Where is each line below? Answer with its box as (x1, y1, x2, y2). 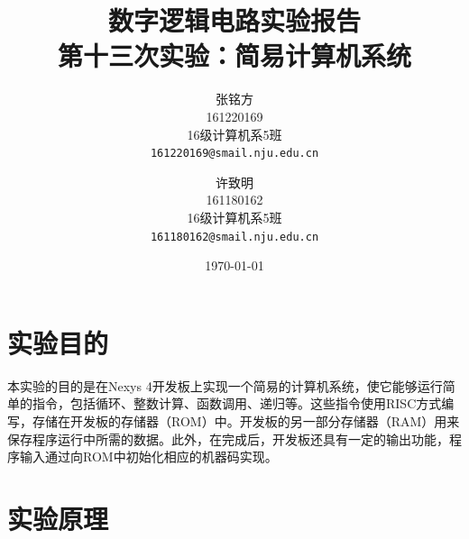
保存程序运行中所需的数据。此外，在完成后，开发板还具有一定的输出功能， (7, 429, 449, 448)
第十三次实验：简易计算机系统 (57, 37, 411, 74)
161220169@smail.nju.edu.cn (150, 147, 319, 160)
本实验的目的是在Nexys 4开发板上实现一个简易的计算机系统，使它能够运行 (7, 376, 443, 395)
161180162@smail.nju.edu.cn (150, 230, 319, 243)
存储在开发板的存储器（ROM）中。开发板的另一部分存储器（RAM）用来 (32, 411, 460, 430)
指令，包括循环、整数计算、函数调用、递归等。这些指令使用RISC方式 (32, 394, 442, 413)
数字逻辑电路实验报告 (107, 2, 361, 39)
